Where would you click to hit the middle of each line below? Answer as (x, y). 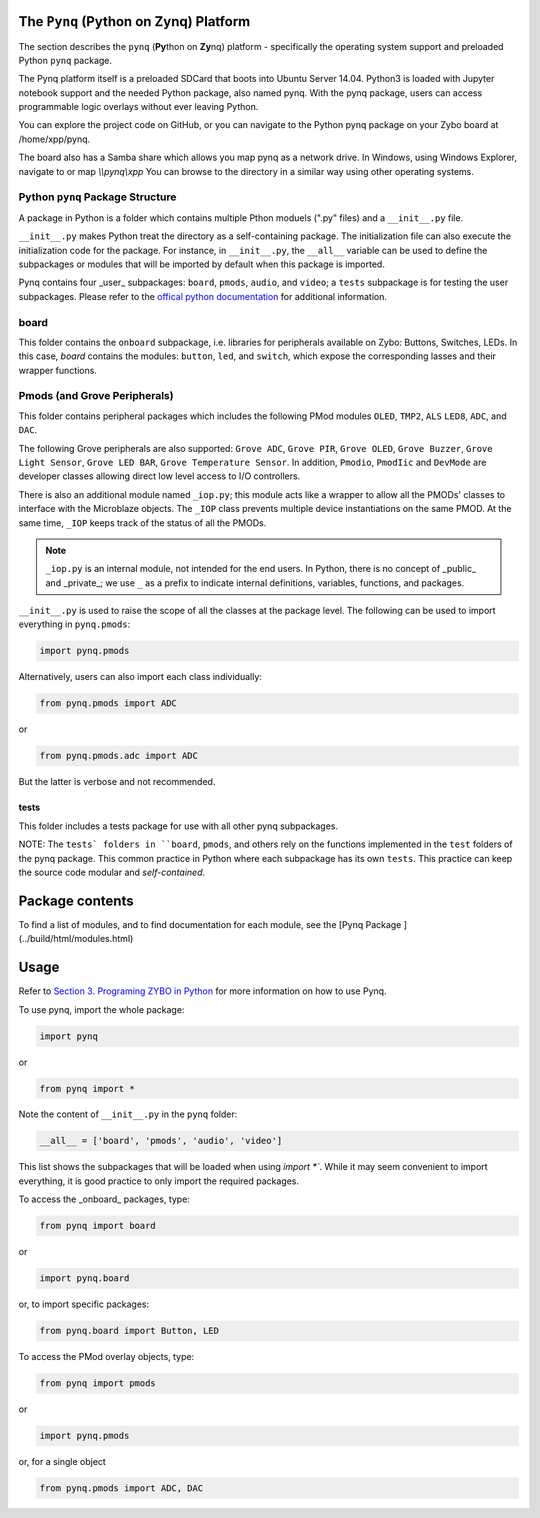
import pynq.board (84, 1278)
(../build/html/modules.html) (76, 939)
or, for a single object (62, 1462)
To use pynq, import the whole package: (101, 1009)
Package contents (76, 900)
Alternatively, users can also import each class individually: (140, 677)
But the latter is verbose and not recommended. (117, 782)
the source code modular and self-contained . (112, 872)
